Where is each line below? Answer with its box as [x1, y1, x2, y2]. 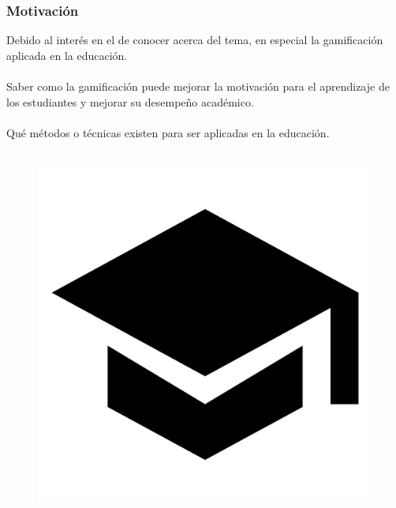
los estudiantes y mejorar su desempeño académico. [6, 93, 254, 110]
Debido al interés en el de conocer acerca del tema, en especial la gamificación [6, 32, 383, 48]
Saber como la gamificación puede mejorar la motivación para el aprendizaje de [6, 78, 390, 94]
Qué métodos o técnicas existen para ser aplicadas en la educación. [6, 124, 330, 140]
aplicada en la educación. [6, 47, 128, 63]
